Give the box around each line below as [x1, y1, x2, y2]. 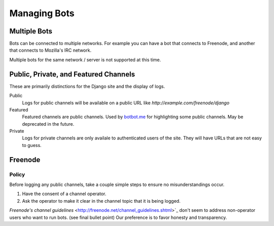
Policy [9, 171, 25, 178]
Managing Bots [9, 8, 75, 19]
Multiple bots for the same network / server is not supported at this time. [9, 56, 161, 63]
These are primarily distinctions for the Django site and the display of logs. [9, 83, 165, 89]
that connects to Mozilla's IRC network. [9, 47, 91, 53]
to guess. [22, 142, 42, 148]
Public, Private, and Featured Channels [9, 70, 135, 79]
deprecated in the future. [22, 121, 75, 127]
